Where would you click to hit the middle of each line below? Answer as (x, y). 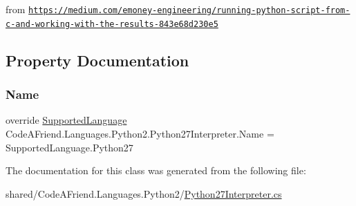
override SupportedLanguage (66, 120)
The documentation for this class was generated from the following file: (156, 170)
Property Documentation (97, 60)
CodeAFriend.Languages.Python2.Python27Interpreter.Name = (140, 133)
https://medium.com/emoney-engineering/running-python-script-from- (189, 10)
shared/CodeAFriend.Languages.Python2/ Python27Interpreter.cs (144, 193)
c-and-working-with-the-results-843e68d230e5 (112, 24)
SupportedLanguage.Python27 (69, 147)
